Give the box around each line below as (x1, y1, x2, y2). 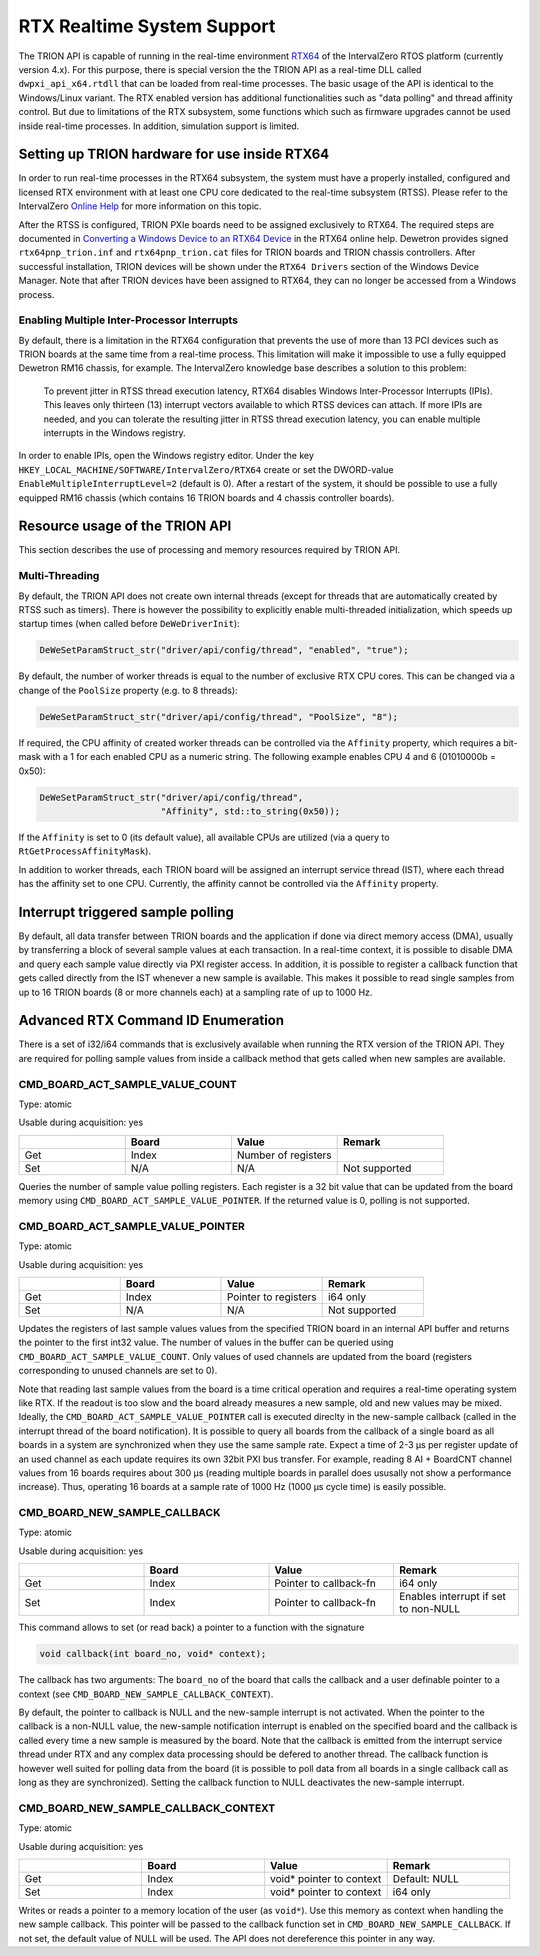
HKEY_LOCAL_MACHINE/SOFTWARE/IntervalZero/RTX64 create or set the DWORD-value (18, 463, 394, 475)
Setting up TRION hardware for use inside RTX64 (18, 146, 330, 163)
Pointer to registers (226, 1290, 317, 1304)
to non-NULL (398, 1602, 461, 1616)
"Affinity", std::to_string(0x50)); (160, 805, 341, 817)
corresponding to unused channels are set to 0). (18, 1365, 218, 1377)
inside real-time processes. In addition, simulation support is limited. (18, 120, 300, 132)
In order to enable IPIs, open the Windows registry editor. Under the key (18, 450, 315, 462)
